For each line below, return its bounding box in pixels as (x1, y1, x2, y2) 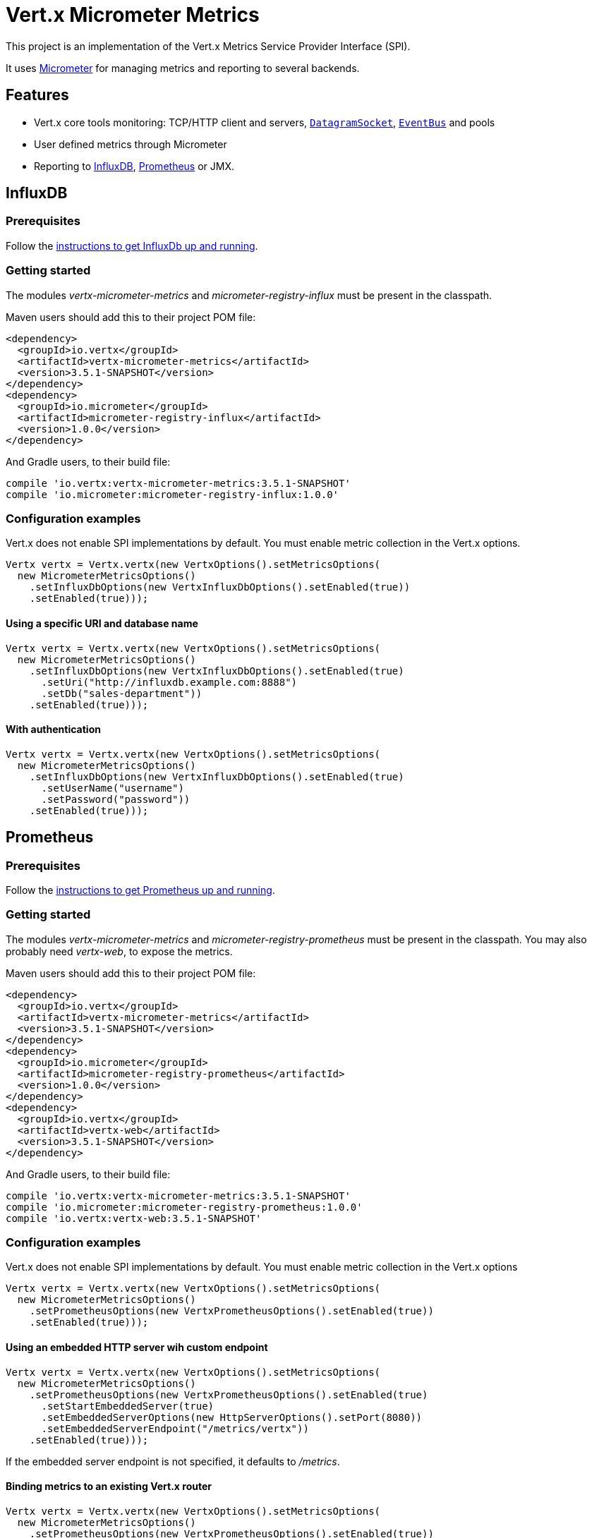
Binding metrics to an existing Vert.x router (6, 1480, 212, 1493)
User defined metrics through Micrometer (34, 138, 227, 150)
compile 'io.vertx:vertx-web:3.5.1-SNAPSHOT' (6, 1212, 262, 1224)
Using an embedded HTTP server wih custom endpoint (6, 1341, 268, 1354)
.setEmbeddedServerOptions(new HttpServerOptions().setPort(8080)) (41, 1411, 423, 1423)
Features (6, 86, 69, 104)
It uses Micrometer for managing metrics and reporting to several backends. (6, 61, 360, 74)
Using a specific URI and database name (6, 617, 198, 629)
